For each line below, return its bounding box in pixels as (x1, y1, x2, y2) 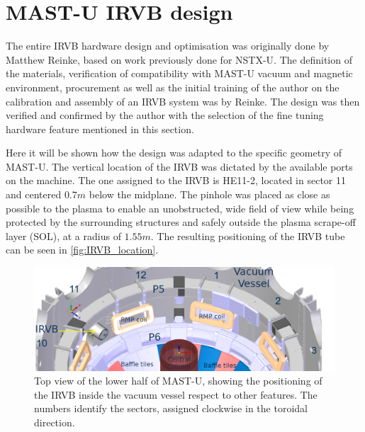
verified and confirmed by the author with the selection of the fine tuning (6, 108, 324, 123)
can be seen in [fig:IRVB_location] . (6, 242, 159, 257)
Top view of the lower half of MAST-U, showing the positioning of (34, 373, 322, 388)
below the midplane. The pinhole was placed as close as (89, 187, 330, 202)
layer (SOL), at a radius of (6, 228, 121, 243)
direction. (34, 414, 75, 429)
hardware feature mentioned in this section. (6, 121, 194, 136)
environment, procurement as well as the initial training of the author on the (6, 79, 339, 94)
